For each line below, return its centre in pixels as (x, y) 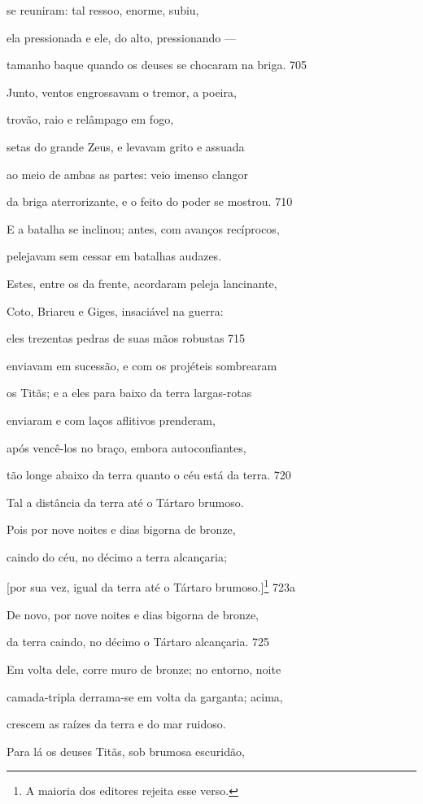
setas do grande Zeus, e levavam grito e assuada (126, 146)
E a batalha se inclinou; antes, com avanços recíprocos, (143, 228)
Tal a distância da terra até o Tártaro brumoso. (125, 502)
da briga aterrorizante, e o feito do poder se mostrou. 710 (150, 201)
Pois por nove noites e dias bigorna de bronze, (121, 529)
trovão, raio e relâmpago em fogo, (90, 119)
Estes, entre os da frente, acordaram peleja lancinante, (142, 283)
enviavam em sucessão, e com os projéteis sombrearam (142, 365)
